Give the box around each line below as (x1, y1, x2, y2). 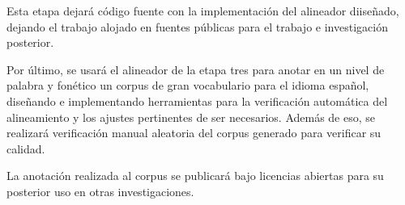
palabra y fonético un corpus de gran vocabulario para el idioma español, (6, 77, 369, 94)
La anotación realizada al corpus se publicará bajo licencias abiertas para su (6, 167, 384, 184)
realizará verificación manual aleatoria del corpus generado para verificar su (6, 124, 382, 141)
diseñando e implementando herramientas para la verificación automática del (6, 92, 388, 109)
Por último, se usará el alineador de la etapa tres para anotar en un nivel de (6, 61, 385, 77)
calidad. (6, 140, 45, 157)
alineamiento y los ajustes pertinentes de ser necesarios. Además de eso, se (6, 108, 376, 125)
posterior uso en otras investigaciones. (6, 182, 194, 199)
